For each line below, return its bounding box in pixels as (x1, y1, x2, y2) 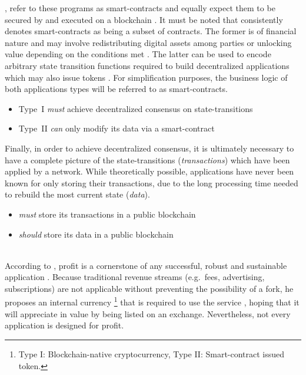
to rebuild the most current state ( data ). (5, 188, 150, 200)
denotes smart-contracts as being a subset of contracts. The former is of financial (5, 25, 297, 37)
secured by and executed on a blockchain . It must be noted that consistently (5, 13, 283, 25)
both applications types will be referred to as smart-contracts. (5, 83, 228, 95)
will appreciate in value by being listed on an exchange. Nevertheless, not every (5, 307, 291, 320)
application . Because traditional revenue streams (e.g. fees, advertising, (5, 271, 265, 283)
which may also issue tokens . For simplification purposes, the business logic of (5, 71, 288, 83)
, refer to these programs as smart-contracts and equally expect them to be (5, 2, 275, 14)
